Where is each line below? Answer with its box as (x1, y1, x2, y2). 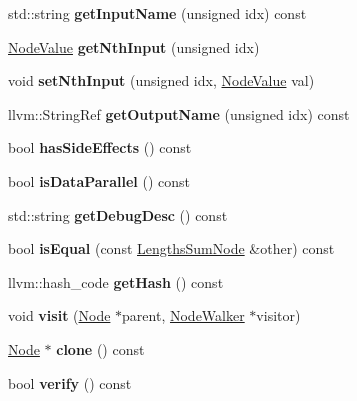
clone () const (56, 338, 145, 359)
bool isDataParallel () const (8, 170, 191, 191)
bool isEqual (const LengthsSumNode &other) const (8, 238, 335, 259)
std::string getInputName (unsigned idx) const (8, 3, 307, 23)
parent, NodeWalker (122, 305, 245, 326)
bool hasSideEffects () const (8, 137, 192, 158)
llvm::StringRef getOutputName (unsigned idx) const (8, 103, 350, 124)
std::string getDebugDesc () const (8, 204, 228, 225)
